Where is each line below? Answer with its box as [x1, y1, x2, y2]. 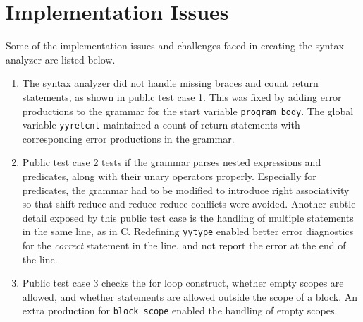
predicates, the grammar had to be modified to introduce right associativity [22, 182, 350, 197]
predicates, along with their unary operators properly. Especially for [22, 169, 316, 183]
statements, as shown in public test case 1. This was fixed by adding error [22, 89, 342, 104]
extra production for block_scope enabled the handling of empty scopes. [22, 303, 338, 318]
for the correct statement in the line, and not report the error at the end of [22, 238, 346, 253]
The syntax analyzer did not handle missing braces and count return [22, 76, 319, 90]
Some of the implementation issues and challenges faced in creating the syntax [6, 38, 344, 53]
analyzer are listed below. [6, 52, 116, 66]
